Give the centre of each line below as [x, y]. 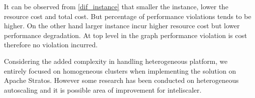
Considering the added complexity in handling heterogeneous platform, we [116, 61]
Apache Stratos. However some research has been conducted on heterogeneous [121, 80]
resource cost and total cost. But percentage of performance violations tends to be [128, 16]
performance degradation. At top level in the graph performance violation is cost [126, 35]
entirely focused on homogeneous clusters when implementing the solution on [120, 70]
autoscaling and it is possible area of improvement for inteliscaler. [103, 89]
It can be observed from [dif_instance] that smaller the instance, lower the [116, 6]
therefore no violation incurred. [51, 45]
